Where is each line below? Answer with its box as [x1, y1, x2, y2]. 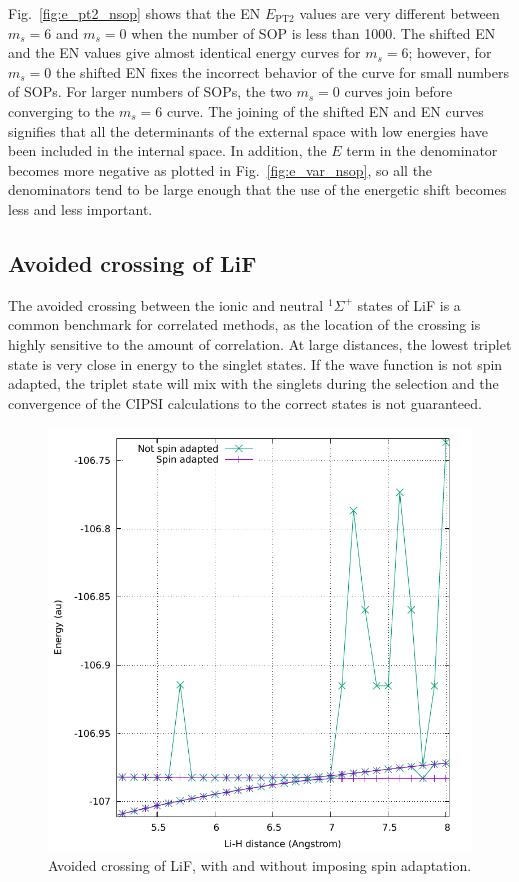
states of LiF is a [357, 294, 461, 315]
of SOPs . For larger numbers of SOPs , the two [8, 81, 292, 102]
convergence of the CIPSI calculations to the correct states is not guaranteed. [8, 392, 482, 413]
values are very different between [299, 3, 500, 23]
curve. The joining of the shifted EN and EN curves [166, 100, 484, 121]
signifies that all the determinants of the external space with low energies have [8, 120, 488, 141]
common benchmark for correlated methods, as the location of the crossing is [8, 314, 481, 335]
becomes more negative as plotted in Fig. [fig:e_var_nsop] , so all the [8, 159, 433, 180]
